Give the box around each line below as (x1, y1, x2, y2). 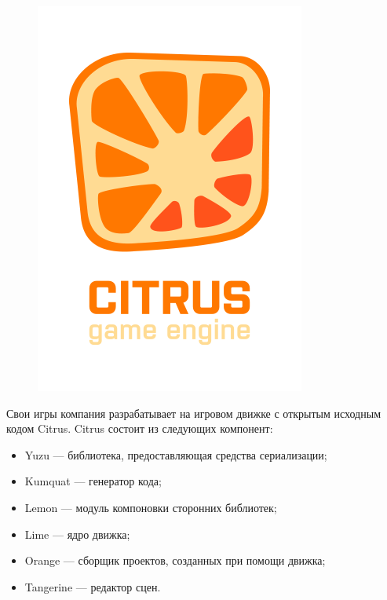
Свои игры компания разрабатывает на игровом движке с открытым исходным (6, 404, 382, 421)
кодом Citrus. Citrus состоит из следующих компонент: (6, 420, 273, 437)
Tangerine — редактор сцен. (24, 578, 161, 595)
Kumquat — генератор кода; (24, 473, 162, 489)
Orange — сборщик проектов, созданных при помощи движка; (24, 552, 326, 569)
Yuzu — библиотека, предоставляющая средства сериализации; (24, 446, 327, 463)
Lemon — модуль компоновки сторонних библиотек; (24, 499, 277, 515)
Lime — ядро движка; (24, 525, 130, 542)
